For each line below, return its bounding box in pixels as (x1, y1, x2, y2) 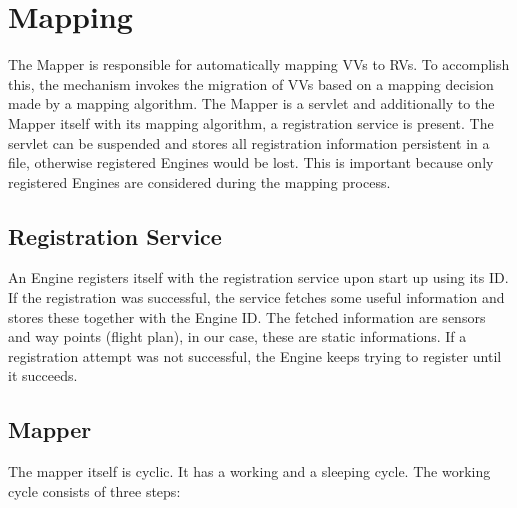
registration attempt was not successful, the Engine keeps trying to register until (8, 345, 502, 366)
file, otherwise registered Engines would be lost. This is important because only (8, 152, 494, 173)
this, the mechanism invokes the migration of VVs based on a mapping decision (8, 73, 494, 94)
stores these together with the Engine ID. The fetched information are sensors (8, 306, 486, 327)
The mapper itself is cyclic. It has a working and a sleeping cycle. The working (8, 461, 491, 482)
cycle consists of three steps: (8, 480, 181, 501)
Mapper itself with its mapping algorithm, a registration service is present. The (8, 112, 494, 133)
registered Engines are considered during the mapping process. (8, 171, 391, 192)
